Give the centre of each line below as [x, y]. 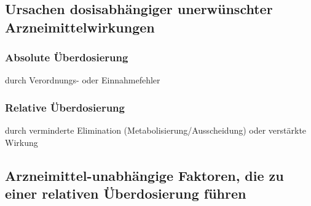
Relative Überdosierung [65, 107]
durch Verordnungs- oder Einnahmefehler [83, 80]
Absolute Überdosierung [67, 57]
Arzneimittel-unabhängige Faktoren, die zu [144, 175]
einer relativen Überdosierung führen [126, 193]
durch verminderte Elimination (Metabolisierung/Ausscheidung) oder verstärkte [156, 130]
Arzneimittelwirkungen [80, 27]
